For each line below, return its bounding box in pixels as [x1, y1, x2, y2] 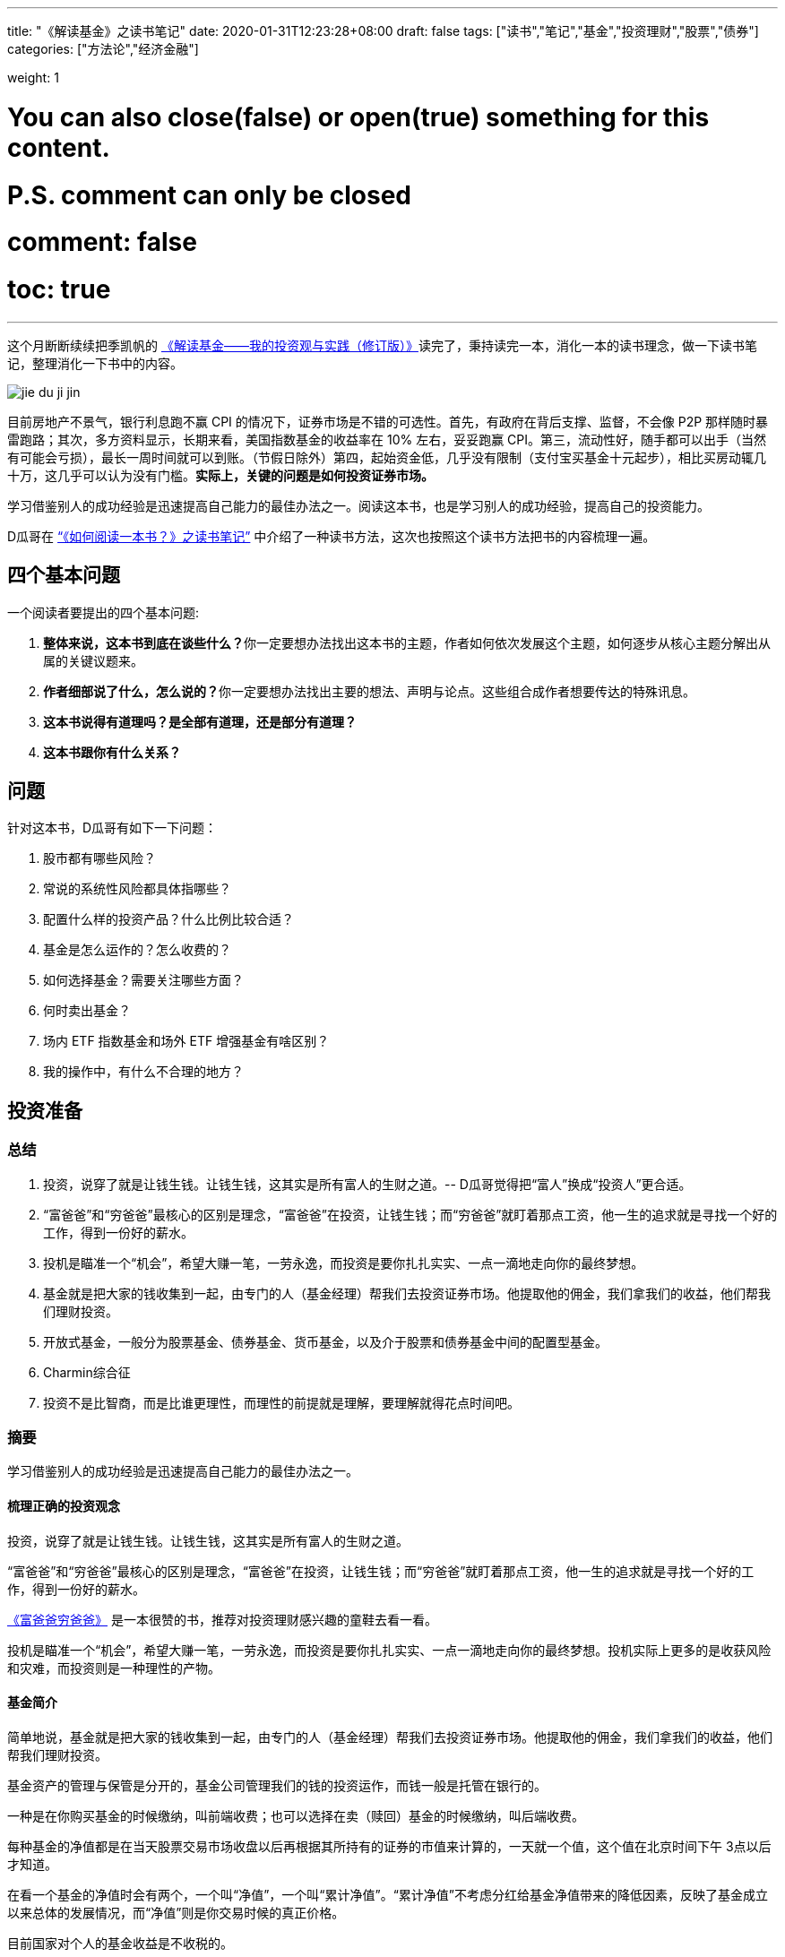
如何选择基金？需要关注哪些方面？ [43, 972, 244, 988]
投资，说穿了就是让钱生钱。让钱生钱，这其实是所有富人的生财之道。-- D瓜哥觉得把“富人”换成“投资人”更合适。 [43, 1176, 692, 1192]
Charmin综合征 [43, 1364, 131, 1380]
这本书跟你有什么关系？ [43, 744, 181, 760]
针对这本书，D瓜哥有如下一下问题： [7, 820, 218, 836]
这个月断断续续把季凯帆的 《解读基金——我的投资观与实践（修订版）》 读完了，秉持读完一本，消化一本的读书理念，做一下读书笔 [7, 337, 757, 353]
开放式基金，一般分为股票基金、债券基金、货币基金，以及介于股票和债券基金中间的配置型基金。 [43, 1333, 608, 1349]
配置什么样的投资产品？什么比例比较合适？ [43, 911, 294, 927]
